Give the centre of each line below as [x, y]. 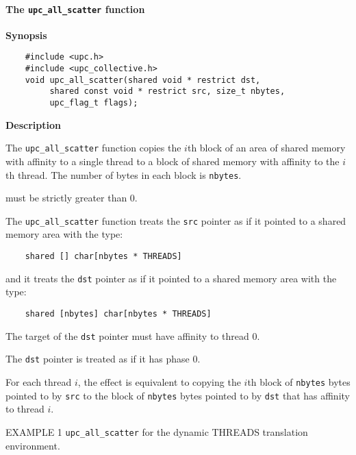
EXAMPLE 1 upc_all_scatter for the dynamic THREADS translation [157, 431]
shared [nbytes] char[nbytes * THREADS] [118, 313]
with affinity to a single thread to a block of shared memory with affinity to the [173, 161]
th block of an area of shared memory [266, 148]
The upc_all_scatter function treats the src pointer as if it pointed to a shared [176, 220]
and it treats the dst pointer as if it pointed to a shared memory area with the [171, 278]
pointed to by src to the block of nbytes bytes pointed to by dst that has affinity [178, 395]
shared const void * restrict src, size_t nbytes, [167, 91]
